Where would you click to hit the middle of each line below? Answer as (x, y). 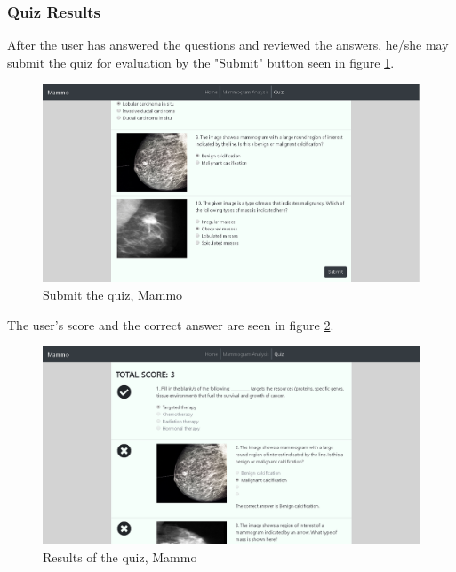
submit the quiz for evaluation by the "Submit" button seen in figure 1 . (201, 62)
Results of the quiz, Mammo (120, 556)
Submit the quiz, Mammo (113, 294)
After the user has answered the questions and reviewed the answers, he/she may (228, 45)
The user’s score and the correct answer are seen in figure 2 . (171, 324)
